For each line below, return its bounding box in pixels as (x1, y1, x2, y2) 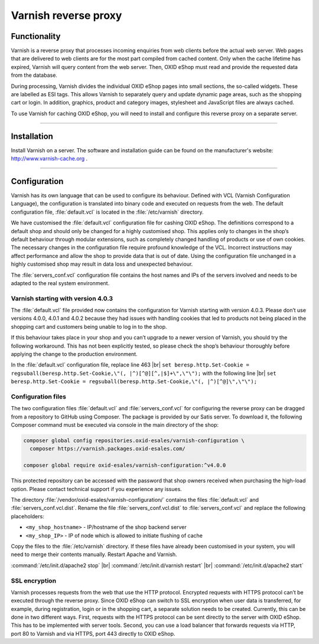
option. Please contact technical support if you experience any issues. (11, 485, 183, 492)
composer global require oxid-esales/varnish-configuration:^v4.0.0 (23, 462, 226, 469)
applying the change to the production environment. (11, 351, 138, 357)
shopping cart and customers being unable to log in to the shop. (11, 323, 168, 330)
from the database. (11, 71, 57, 79)
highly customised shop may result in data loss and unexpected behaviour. (11, 260, 193, 268)
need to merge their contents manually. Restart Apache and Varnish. (11, 551, 177, 558)
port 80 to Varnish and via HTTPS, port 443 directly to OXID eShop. (11, 630, 175, 637)
